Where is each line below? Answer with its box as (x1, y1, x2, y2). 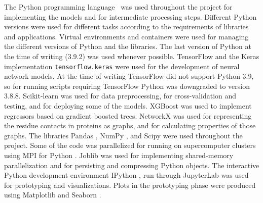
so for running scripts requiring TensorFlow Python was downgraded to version (4, 80, 250, 91)
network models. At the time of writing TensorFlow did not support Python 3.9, (4, 71, 254, 81)
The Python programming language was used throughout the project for (4, 2, 233, 12)
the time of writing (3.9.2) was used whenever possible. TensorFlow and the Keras (4, 50, 259, 61)
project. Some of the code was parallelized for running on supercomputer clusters (4, 140, 256, 150)
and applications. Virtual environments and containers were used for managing (4, 31, 249, 41)
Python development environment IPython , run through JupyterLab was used (4, 170, 249, 180)
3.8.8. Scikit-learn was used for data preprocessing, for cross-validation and (4, 90, 237, 101)
